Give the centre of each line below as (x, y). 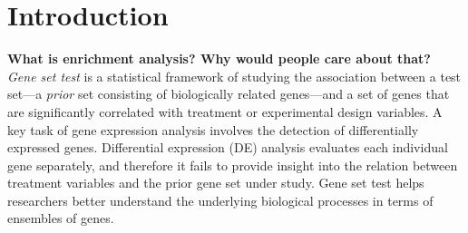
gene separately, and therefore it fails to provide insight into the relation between (233, 165)
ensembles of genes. (61, 218)
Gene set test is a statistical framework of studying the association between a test (234, 76)
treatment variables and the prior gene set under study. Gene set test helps (216, 183)
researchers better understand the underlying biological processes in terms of (220, 200)
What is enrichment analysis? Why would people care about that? (219, 58)
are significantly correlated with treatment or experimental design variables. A (225, 111)
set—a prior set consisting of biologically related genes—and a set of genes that (229, 94)
